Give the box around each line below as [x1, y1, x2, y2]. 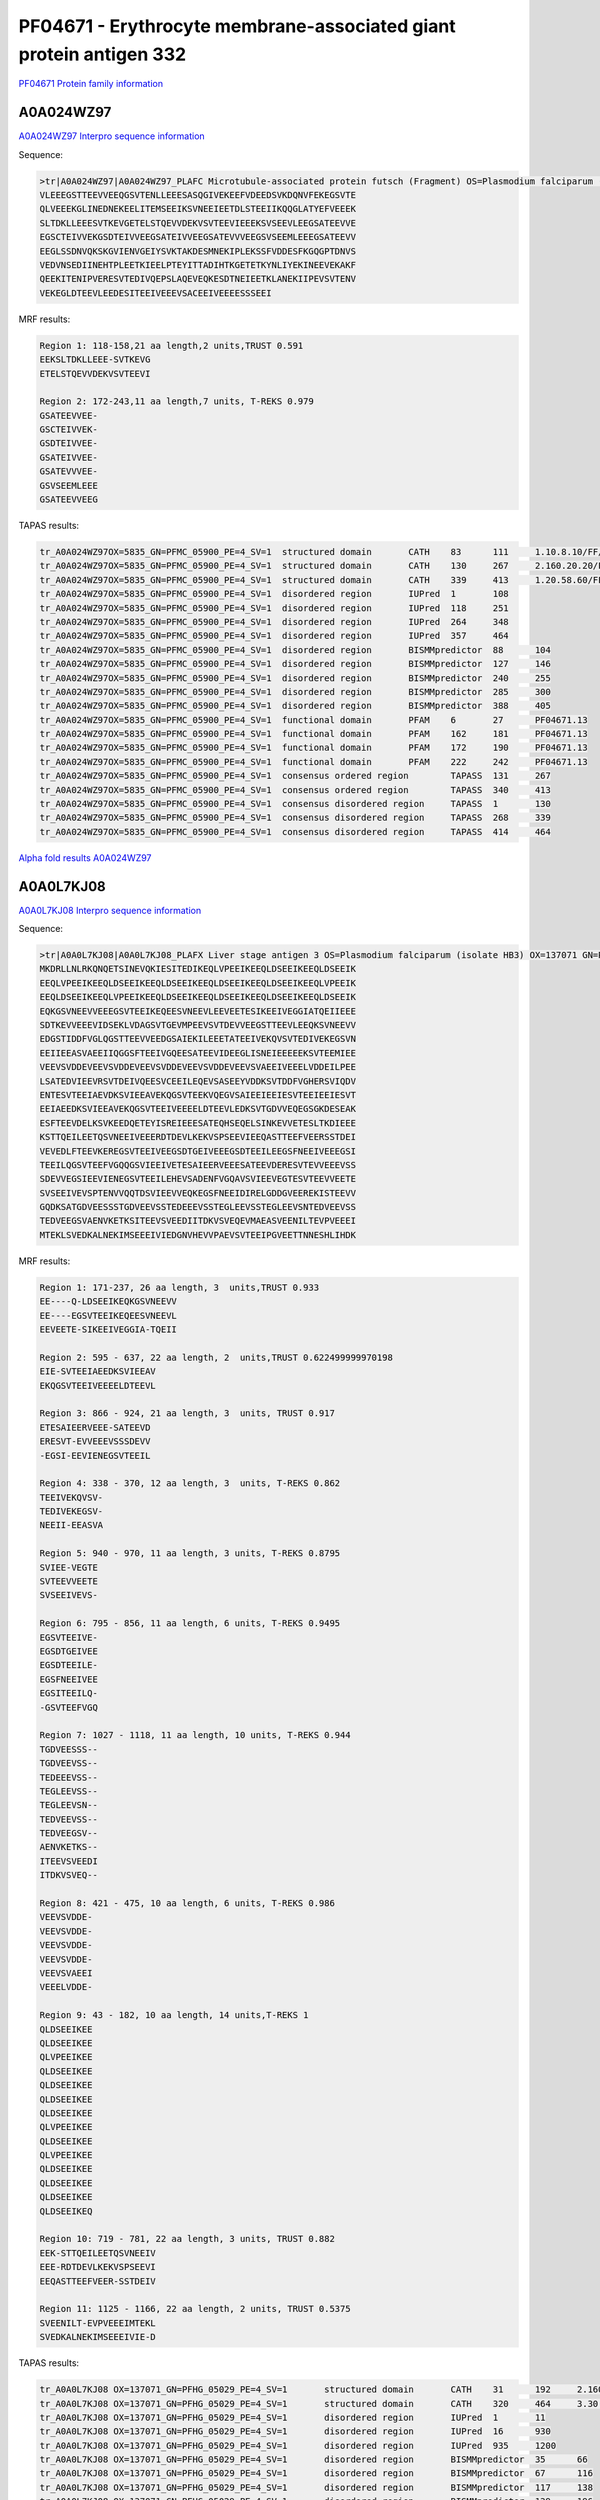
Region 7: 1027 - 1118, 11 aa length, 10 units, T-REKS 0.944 [39, 1730, 351, 1741]
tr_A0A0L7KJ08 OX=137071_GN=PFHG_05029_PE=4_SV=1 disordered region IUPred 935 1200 [39, 2440, 557, 2451]
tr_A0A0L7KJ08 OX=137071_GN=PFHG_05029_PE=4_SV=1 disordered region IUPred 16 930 [39, 2426, 552, 2437]
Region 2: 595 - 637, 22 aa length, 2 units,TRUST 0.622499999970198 [39, 1351, 394, 1363]
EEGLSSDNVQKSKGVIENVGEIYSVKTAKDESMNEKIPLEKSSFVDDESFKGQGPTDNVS [39, 245, 357, 257]
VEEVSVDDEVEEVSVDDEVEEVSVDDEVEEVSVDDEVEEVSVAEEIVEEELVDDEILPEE [39, 1061, 357, 1073]
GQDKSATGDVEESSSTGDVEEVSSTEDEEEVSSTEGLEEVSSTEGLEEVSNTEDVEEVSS [39, 1201, 357, 1213]
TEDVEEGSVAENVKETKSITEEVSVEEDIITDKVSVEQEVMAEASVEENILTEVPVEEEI [39, 1215, 357, 1227]
